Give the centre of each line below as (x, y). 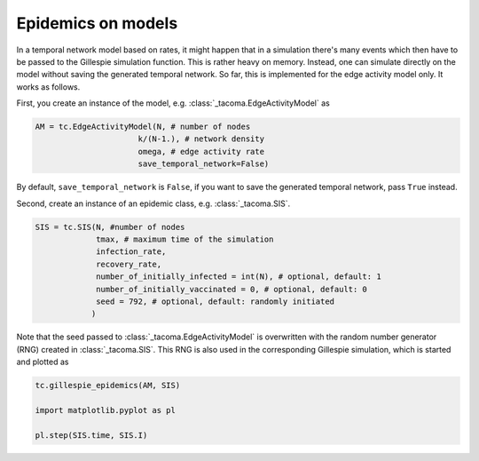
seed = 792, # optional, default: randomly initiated (216, 301)
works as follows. (48, 87)
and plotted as (43, 362)
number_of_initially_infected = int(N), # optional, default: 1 (239, 277)
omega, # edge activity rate (201, 151)
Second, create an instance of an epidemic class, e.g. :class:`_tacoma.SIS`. (153, 203)
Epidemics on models (97, 23)
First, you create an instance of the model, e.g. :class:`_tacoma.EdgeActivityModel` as (173, 103)
